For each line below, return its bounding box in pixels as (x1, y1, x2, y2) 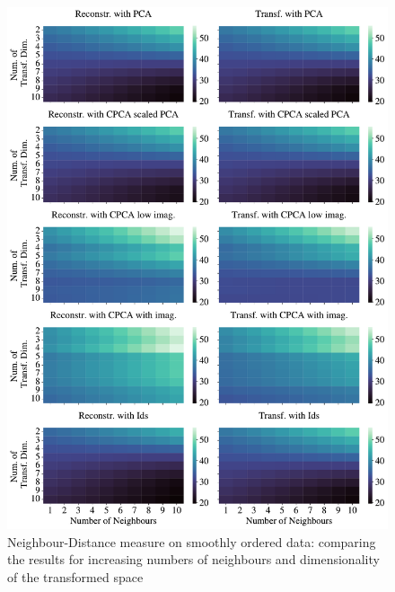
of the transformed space (7, 568, 144, 586)
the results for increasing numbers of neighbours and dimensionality (7, 550, 380, 569)
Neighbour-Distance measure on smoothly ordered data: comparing (7, 532, 376, 551)
